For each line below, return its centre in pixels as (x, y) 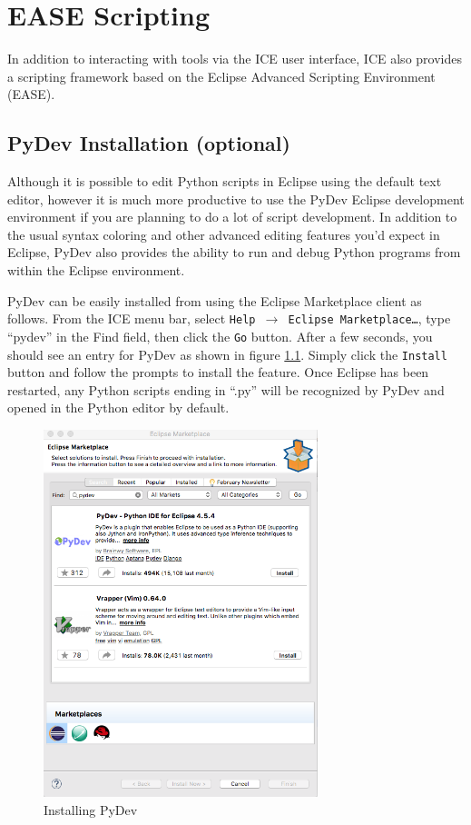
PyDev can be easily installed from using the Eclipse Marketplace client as (215, 300)
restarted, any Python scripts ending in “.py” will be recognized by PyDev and (226, 389)
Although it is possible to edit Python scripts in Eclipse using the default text (225, 181)
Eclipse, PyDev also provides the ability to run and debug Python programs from (234, 252)
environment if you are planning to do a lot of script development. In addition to (232, 217)
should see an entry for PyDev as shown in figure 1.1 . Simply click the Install (227, 354)
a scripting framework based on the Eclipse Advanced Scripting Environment (221, 76)
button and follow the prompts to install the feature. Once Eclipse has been (218, 372)
